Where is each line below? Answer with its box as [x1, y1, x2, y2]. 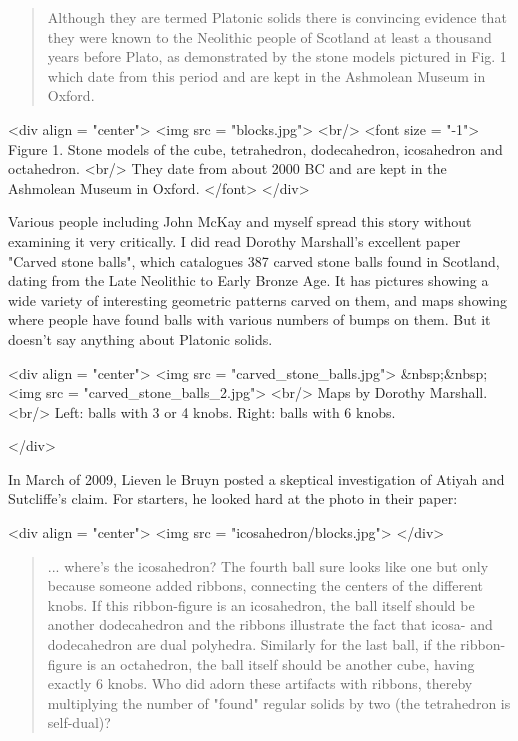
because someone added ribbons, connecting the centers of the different [47, 575, 483, 596]
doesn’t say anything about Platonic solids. [8, 328, 273, 349]
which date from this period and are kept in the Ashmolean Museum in [47, 65, 486, 86]
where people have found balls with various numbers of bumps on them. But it [8, 309, 491, 330]
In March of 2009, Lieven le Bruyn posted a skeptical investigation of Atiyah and [8, 468, 505, 489]
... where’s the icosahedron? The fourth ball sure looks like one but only [47, 555, 489, 576]
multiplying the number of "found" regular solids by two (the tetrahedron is [47, 692, 511, 713]
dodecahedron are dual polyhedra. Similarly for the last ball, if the [47, 634, 456, 655]
